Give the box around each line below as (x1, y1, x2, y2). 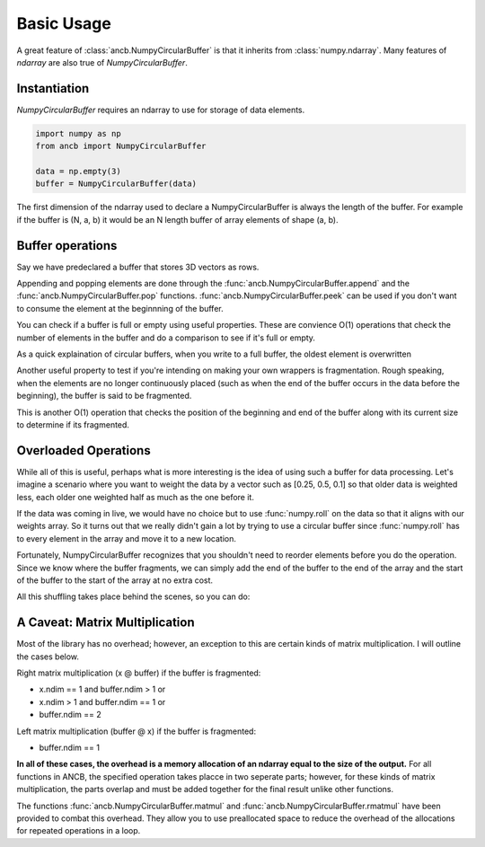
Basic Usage (16, 13, 111, 33)
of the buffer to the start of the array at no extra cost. (16, 575, 214, 586)
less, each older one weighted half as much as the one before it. (16, 491, 255, 502)
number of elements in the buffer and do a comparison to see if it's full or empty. (16, 332, 316, 343)
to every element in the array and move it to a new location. (16, 533, 237, 543)
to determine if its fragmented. (16, 419, 130, 430)
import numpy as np (35, 128, 121, 138)
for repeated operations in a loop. (16, 825, 141, 836)
